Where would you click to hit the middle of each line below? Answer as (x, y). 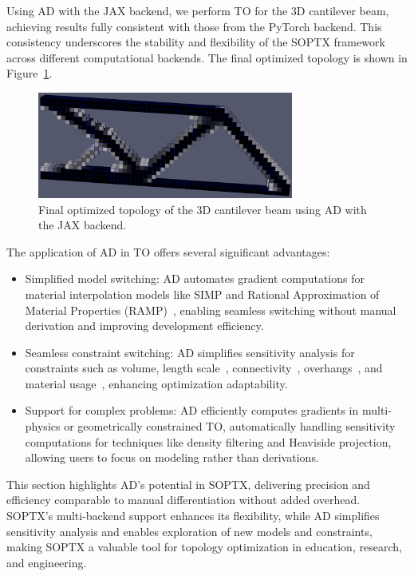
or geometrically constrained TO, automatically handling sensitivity (230, 426)
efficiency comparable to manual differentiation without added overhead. (183, 500)
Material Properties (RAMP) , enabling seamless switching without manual (211, 310)
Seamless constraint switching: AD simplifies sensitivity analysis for (190, 352)
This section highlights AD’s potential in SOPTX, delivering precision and (188, 484)
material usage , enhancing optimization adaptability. (156, 383)
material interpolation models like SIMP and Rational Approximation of (202, 294)
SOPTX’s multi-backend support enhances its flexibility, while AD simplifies (193, 516)
